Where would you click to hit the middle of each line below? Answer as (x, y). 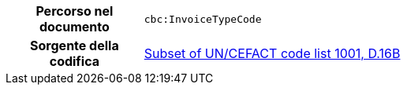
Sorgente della (75, 45)
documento (74, 27)
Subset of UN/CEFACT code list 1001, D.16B (272, 53)
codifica (75, 61)
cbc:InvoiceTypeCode (203, 19)
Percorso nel (75, 11)
